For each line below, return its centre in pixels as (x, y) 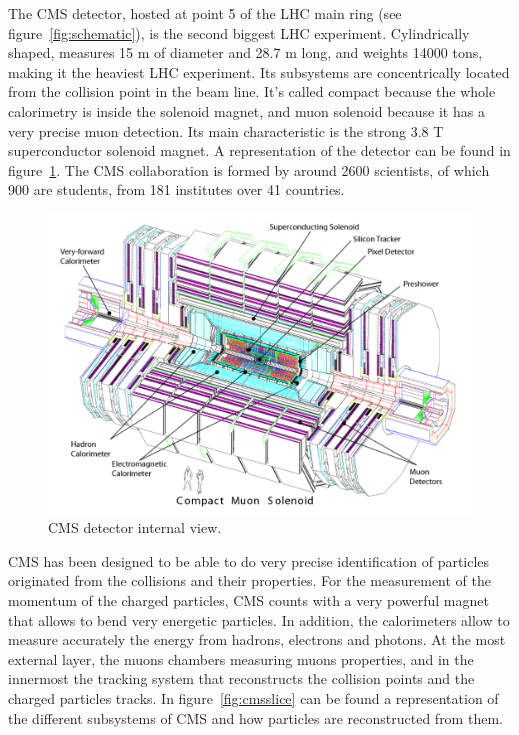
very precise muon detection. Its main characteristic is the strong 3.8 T (226, 130)
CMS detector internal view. (135, 527)
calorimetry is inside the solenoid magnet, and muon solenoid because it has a (246, 110)
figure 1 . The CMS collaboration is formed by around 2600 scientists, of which (249, 169)
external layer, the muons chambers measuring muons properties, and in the (241, 658)
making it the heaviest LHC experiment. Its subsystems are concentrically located (259, 71)
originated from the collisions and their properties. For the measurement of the (250, 580)
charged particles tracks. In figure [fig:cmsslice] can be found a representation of (253, 697)
